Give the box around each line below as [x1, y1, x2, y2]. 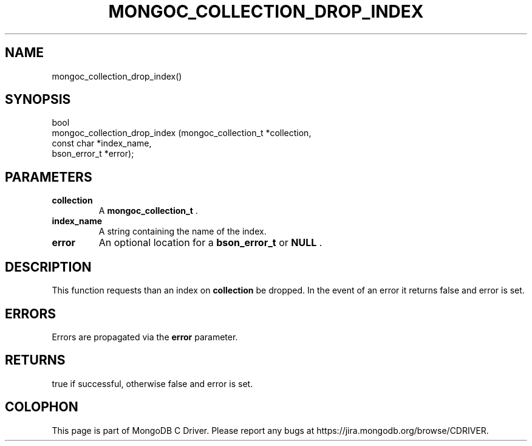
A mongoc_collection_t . [98, 205, 198, 216]
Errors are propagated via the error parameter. [52, 331, 238, 342]
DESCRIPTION [5, 259, 92, 275]
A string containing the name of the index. [98, 226, 267, 237]
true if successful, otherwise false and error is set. [52, 378, 253, 389]
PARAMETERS [5, 169, 92, 185]
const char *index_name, [52, 138, 152, 149]
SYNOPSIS [5, 92, 71, 108]
